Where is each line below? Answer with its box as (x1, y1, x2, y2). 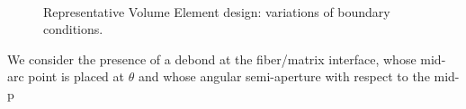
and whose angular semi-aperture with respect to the (138, 67, 430, 86)
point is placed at (28, 67, 125, 86)
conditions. (43, 20, 103, 38)
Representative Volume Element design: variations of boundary (43, 2, 390, 21)
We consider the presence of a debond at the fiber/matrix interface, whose (7, 49, 417, 68)
